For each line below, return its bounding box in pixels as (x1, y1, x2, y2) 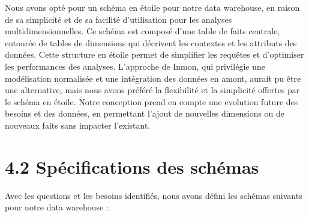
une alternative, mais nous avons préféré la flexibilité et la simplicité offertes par (5, 84, 300, 96)
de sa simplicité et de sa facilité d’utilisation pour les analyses (5, 13, 232, 25)
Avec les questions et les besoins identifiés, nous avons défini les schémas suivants (5, 189, 302, 201)
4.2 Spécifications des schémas (5, 154, 259, 179)
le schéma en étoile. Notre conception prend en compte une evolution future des (5, 95, 298, 108)
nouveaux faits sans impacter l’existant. (5, 118, 151, 131)
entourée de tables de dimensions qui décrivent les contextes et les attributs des (5, 36, 297, 49)
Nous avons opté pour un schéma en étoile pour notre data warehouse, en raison (5, 1, 300, 13)
